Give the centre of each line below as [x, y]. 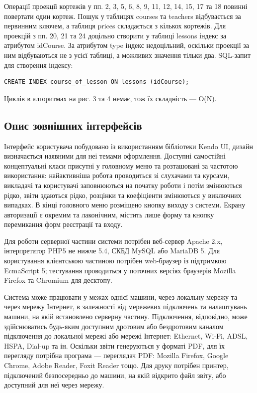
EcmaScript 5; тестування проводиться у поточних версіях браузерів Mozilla [120, 270]
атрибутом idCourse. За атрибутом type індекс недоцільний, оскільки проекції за [127, 45]
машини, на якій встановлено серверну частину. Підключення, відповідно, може [126, 316]
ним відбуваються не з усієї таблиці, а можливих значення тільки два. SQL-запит [128, 55]
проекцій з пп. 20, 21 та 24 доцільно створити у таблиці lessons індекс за [115, 35]
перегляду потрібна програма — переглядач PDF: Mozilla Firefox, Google [116, 355]
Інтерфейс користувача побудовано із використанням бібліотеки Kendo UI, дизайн [128, 146]
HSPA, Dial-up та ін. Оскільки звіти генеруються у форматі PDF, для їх [115, 345]
